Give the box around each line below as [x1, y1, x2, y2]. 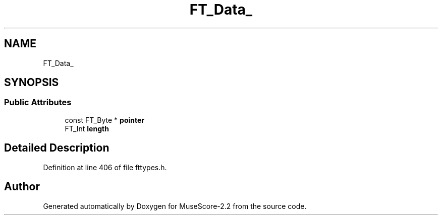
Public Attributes [4, 97, 72, 108]
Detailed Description [4, 141, 109, 155]
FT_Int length [65, 124, 109, 133]
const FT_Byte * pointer [65, 115, 145, 124]
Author [4, 180, 40, 193]
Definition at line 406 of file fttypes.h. [43, 163, 167, 172]
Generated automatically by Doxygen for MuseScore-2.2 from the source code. [43, 201, 307, 210]
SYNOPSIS [4, 76, 59, 89]
